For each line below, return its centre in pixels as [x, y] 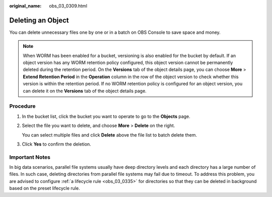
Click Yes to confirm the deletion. [57, 144]
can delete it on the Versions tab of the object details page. [85, 91]
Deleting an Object [39, 20]
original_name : [25, 6]
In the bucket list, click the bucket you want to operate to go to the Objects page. [106, 116]
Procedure [22, 106]
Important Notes [30, 157]
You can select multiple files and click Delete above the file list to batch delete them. [110, 135]
